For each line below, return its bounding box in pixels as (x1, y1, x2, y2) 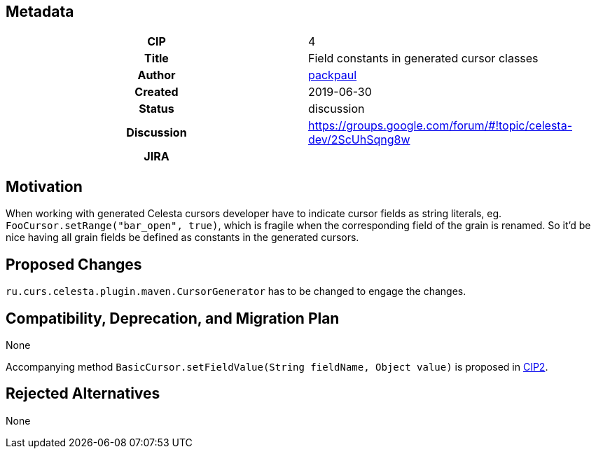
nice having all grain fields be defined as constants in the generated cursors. (6, 231, 359, 244)
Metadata (6, 3, 74, 20)
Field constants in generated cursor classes (308, 51, 539, 66)
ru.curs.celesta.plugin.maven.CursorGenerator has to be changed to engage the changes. (6, 285, 466, 298)
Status (139, 102, 174, 116)
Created (134, 85, 179, 99)
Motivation (6, 177, 83, 195)
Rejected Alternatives (6, 385, 160, 403)
